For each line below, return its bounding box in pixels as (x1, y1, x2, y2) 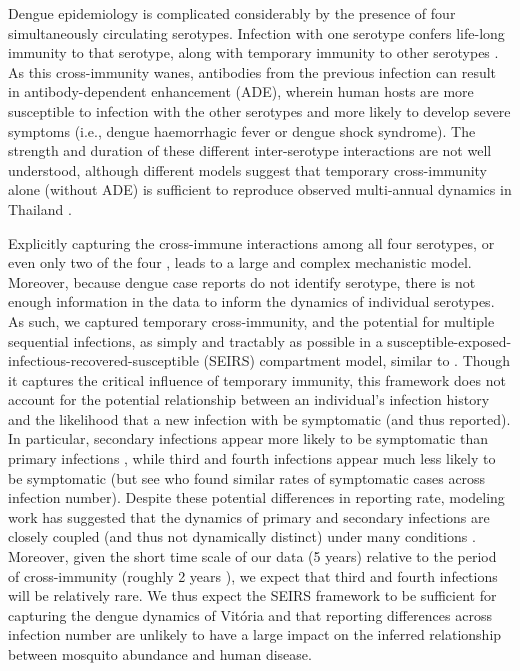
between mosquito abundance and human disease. (8, 644, 312, 664)
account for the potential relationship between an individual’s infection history (8, 389, 490, 410)
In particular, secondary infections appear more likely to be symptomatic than (8, 428, 488, 449)
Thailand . (8, 198, 72, 219)
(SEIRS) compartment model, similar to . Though (203, 350, 511, 371)
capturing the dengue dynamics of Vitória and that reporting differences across (8, 604, 492, 625)
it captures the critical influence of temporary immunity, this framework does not (8, 369, 506, 390)
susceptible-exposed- (387, 330, 512, 351)
